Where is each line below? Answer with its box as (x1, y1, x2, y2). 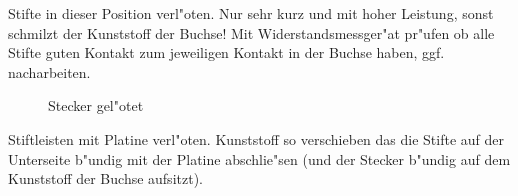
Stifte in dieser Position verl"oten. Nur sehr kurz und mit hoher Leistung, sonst (8, 3, 494, 23)
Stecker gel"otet (48, 95, 144, 116)
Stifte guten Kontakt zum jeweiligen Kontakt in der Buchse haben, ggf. (8, 42, 445, 63)
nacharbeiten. (8, 61, 91, 82)
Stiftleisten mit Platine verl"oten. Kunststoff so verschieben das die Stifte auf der (8, 128, 505, 149)
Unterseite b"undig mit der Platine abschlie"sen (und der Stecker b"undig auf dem (8, 148, 511, 169)
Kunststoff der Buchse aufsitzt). (8, 168, 203, 189)
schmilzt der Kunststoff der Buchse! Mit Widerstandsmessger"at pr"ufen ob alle (8, 22, 495, 43)
